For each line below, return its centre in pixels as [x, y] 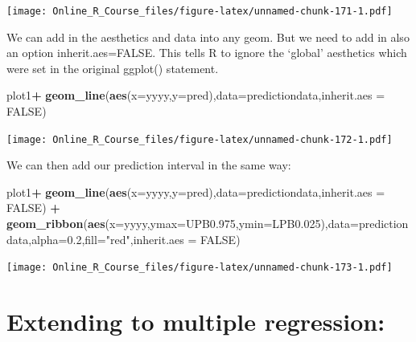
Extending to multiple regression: [196, 322]
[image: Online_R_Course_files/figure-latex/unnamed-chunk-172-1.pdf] [200, 139]
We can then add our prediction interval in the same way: [149, 165]
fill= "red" [107, 239]
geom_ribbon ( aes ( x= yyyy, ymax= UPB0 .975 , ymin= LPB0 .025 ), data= [183, 224]
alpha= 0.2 [57, 239]
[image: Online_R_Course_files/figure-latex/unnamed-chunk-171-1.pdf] [200, 11]
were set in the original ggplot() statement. [113, 68]
